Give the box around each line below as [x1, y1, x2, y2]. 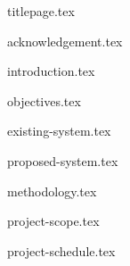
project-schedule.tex [7, 241, 116, 260]
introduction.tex [7, 62, 95, 80]
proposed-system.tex [7, 151, 118, 170]
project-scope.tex [7, 212, 100, 230]
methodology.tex [7, 181, 97, 200]
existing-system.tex [7, 121, 111, 140]
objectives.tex [7, 91, 81, 110]
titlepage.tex [7, 2, 75, 20]
